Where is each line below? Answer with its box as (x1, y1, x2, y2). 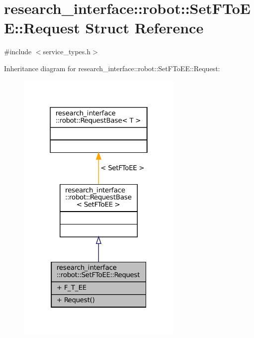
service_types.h (43, 46, 91, 57)
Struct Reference (85, 17, 204, 38)
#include (4, 46, 32, 57)
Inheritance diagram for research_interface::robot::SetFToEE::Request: (4, 63, 220, 73)
